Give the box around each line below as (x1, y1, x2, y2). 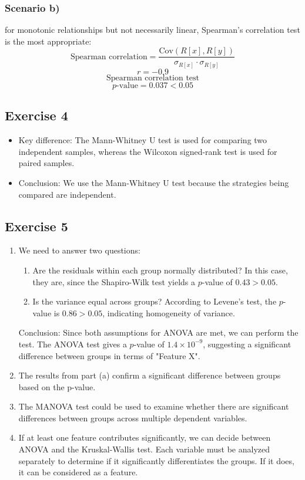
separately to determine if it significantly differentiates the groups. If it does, (18, 454, 294, 467)
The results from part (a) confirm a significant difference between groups (18, 369, 281, 381)
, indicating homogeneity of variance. (102, 306, 235, 319)
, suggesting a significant (203, 337, 291, 350)
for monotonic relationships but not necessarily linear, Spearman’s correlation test (5, 23, 300, 36)
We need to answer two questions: (18, 244, 140, 256)
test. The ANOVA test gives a (18, 337, 127, 350)
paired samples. (18, 157, 75, 169)
